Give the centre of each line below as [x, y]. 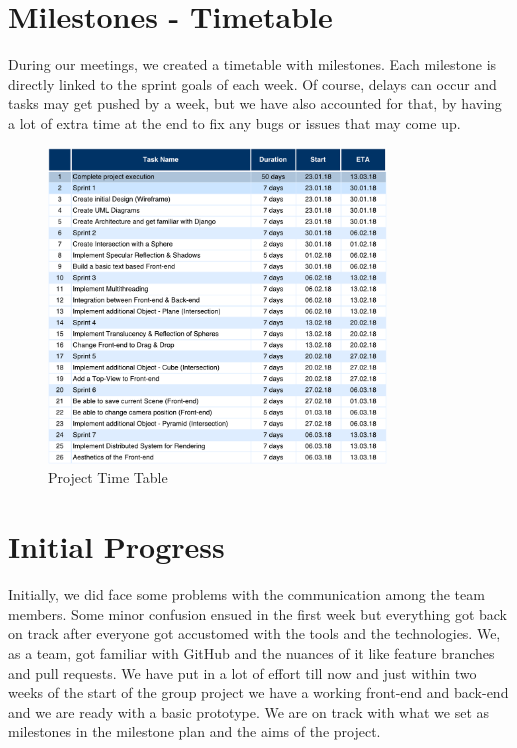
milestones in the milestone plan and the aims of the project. [194, 731]
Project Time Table [108, 477]
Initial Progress [116, 546]
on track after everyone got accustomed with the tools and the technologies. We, [254, 633]
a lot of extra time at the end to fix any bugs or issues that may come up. [234, 122]
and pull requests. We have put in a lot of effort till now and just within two [242, 672]
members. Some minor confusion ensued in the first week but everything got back [257, 613]
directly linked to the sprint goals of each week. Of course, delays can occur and [252, 83]
